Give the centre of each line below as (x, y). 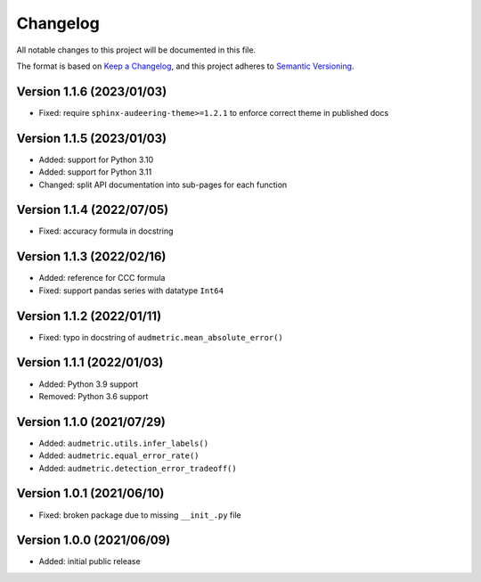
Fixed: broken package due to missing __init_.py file (140, 515)
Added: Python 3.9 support (89, 384)
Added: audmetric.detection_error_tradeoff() (138, 468)
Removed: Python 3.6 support (94, 396)
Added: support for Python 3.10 (96, 160)
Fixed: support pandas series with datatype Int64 (131, 291)
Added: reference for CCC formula (102, 278)
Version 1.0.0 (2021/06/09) (94, 541)
